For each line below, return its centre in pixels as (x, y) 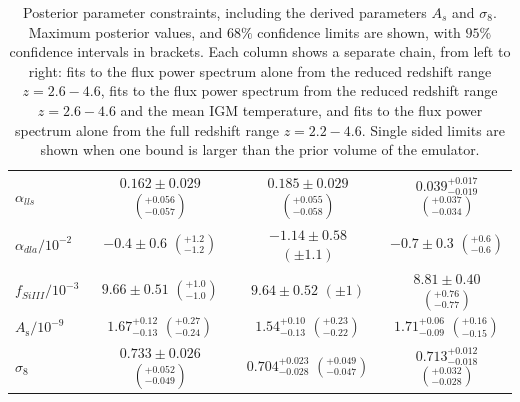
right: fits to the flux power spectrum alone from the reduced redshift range (260, 70)
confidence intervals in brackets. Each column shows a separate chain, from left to (260, 51)
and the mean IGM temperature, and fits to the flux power (301, 109)
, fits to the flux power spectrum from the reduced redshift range (299, 90)
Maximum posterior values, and (125, 31)
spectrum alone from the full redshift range (146, 129)
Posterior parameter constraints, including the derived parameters (225, 12)
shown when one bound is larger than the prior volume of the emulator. (260, 149)
